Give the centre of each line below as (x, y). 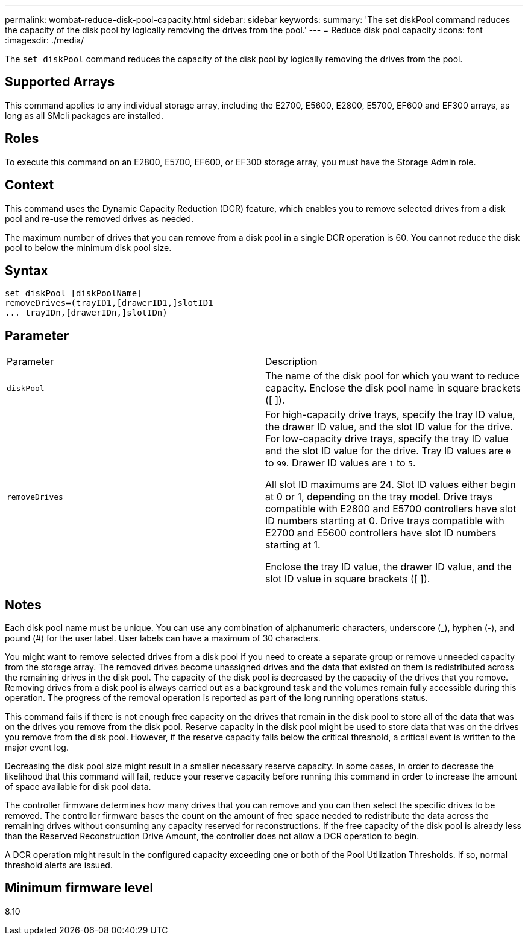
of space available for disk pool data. (78, 787)
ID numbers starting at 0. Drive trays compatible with (385, 521)
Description (291, 362)
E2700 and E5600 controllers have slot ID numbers (381, 533)
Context (30, 185)
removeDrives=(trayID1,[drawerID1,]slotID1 (109, 303)
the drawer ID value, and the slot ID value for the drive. (389, 427)
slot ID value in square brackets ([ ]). (348, 579)
